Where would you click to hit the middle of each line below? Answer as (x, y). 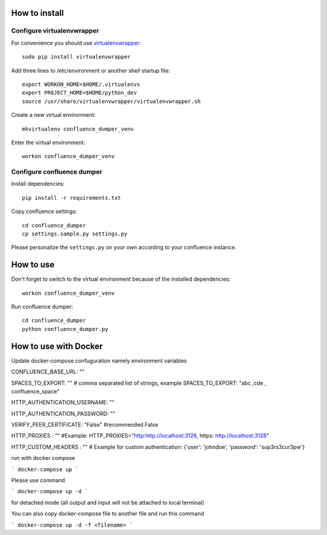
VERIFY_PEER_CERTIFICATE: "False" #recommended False (85, 425)
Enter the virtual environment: (48, 142)
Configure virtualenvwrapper (55, 31)
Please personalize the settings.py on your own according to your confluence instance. (124, 248)
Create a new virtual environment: (54, 115)
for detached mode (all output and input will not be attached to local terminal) (108, 502)
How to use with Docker (57, 346)
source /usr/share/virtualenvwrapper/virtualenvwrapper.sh (111, 101)
